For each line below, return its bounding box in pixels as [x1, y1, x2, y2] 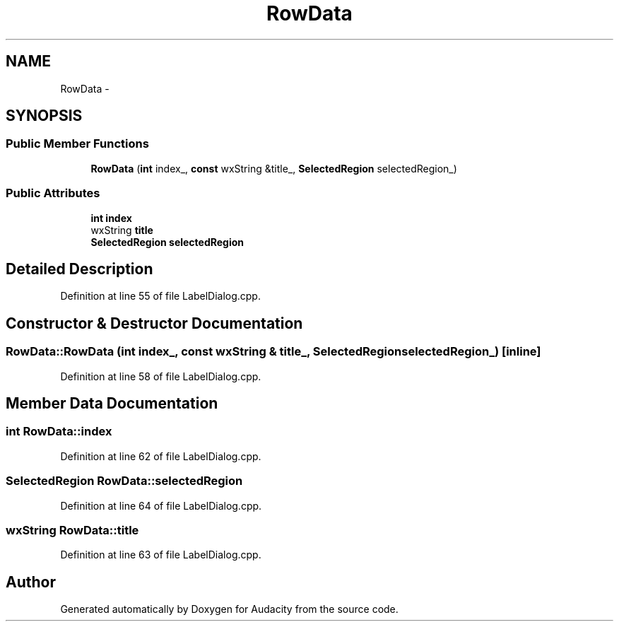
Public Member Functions [6, 136, 149, 151]
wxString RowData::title [6, 522, 139, 537]
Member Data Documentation [6, 394, 218, 413]
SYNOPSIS [6, 107, 83, 125]
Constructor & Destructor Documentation [6, 314, 303, 332]
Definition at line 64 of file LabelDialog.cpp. [60, 499, 262, 512]
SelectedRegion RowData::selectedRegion [6, 474, 243, 488]
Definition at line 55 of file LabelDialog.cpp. [60, 290, 261, 303]
